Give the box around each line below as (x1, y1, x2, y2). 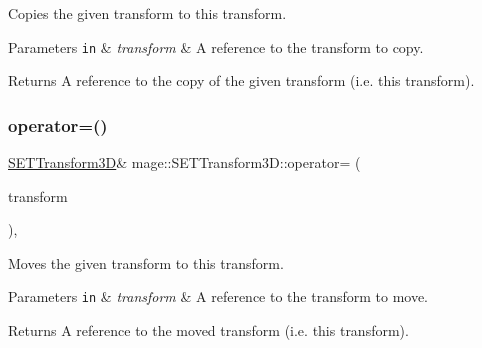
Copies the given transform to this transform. (8, 3, 287, 23)
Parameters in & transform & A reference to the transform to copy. (8, 36, 424, 57)
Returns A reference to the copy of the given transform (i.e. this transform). (8, 70, 475, 91)
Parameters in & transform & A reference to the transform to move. (8, 286, 429, 307)
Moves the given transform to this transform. (8, 252, 284, 273)
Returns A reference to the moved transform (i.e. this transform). (8, 320, 409, 341)
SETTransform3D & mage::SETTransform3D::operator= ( (8, 152, 361, 173)
